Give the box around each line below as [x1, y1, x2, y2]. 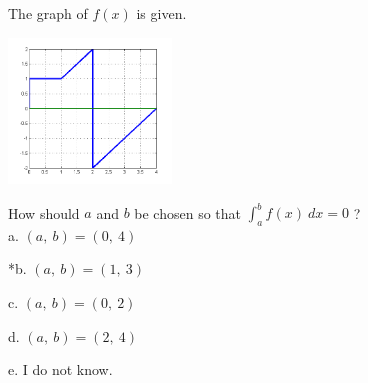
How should [8, 202, 80, 223]
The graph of [8, 3, 88, 23]
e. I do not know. [8, 359, 113, 380]
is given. [136, 3, 187, 23]
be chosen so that [134, 202, 241, 223]
